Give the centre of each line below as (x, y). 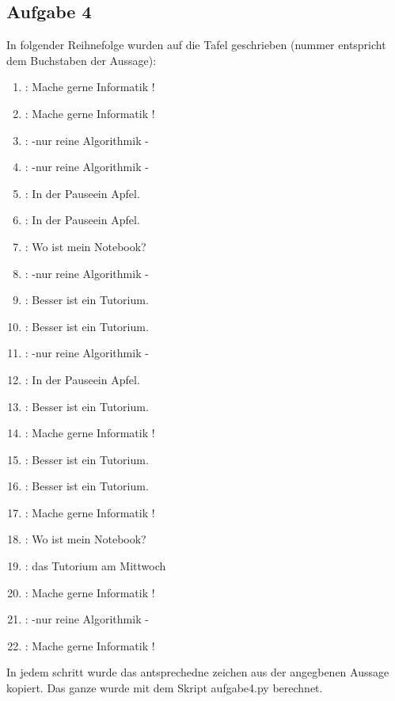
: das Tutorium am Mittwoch (95, 566)
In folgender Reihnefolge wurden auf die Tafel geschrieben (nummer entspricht (196, 45)
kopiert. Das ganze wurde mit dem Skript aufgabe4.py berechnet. (165, 688)
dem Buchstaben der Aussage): (82, 60)
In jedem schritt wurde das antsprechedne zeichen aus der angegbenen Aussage (198, 672)
